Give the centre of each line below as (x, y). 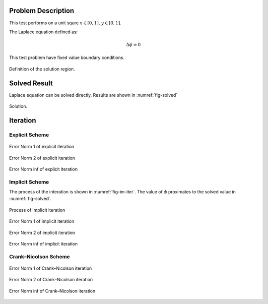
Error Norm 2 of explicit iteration (42, 158)
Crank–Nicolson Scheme (40, 256)
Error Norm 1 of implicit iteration (42, 221)
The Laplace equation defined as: (43, 32)
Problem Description (42, 11)
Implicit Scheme (29, 182)
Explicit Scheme (29, 135)
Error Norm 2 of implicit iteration (42, 233)
